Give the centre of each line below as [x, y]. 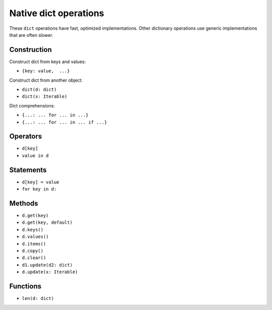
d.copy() [33, 251]
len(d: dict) [38, 298]
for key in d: [39, 189]
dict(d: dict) [39, 90]
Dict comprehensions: [32, 105]
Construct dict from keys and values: [48, 61]
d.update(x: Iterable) [50, 272]
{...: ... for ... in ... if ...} [64, 122]
